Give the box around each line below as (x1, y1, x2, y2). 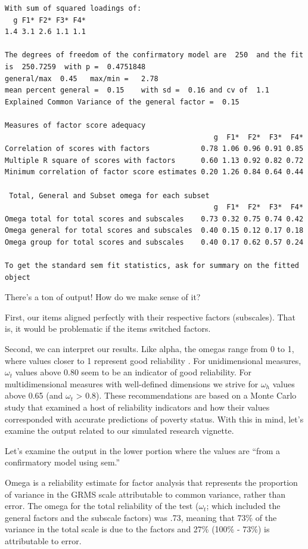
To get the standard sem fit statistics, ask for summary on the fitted (5, 261, 299, 270)
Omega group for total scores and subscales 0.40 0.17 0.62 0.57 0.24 (5, 238, 304, 246)
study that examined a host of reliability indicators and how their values (5, 401, 270, 413)
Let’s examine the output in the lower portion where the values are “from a (5, 444, 281, 457)
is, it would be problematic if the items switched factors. (5, 322, 211, 335)
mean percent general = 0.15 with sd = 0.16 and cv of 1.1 (5, 86, 269, 95)
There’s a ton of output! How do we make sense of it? (5, 291, 201, 303)
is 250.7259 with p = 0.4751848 (5, 62, 146, 71)
